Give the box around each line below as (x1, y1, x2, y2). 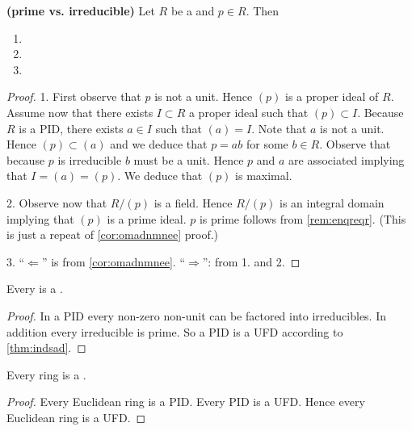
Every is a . (6, 280, 63, 297)
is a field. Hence (153, 194, 233, 211)
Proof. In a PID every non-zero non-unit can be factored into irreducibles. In (6, 307, 387, 324)
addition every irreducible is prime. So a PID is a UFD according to (6, 323, 343, 340)
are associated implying (288, 151, 405, 168)
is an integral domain (280, 194, 385, 211)
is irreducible (57, 151, 122, 168)
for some (246, 136, 288, 153)
